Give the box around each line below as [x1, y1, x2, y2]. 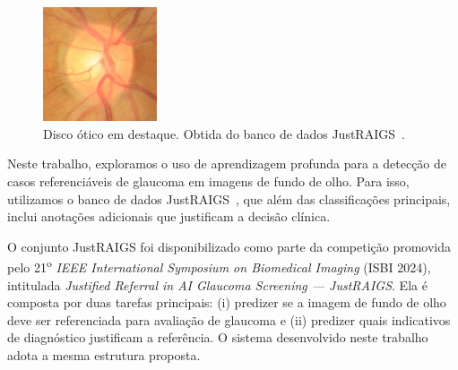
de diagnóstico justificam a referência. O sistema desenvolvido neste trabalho [7, 328, 428, 347]
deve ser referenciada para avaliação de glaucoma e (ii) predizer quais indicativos [7, 310, 451, 329]
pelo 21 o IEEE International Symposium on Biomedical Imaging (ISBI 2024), [7, 255, 431, 276]
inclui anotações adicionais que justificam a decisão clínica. [7, 207, 331, 226]
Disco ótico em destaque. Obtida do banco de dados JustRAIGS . [43, 124, 405, 142]
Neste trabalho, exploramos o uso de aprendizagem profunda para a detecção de [7, 154, 447, 173]
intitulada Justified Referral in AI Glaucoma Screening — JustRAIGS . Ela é [7, 275, 428, 294]
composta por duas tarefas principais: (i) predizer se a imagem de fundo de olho [7, 293, 446, 312]
